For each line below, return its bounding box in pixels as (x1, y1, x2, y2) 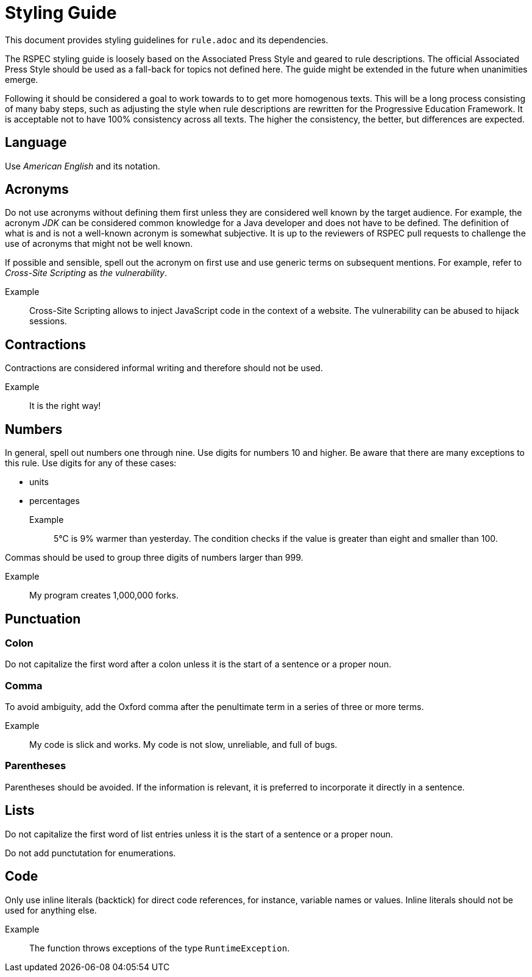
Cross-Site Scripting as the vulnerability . (5, 268, 168, 279)
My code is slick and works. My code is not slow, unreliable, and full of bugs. (29, 739, 338, 750)
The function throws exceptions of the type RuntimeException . (29, 942, 290, 953)
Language (5, 135, 67, 151)
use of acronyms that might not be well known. (5, 238, 193, 249)
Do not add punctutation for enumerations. (5, 847, 176, 858)
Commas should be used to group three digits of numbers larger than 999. (5, 552, 303, 563)
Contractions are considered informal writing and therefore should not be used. (5, 363, 323, 374)
